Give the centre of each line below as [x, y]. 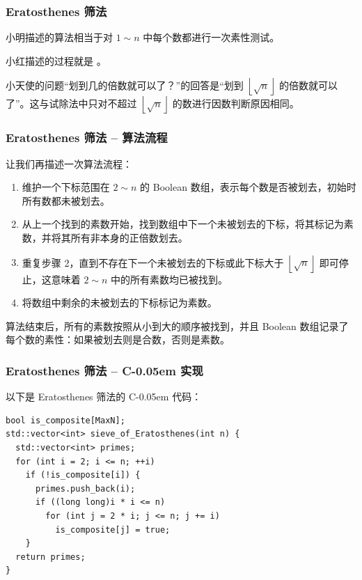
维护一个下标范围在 [66, 187]
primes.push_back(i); [85, 488]
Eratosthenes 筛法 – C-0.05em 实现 [104, 370]
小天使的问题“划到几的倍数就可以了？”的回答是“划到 [125, 85]
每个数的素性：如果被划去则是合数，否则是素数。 [118, 339]
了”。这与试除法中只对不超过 [71, 103]
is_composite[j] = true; [113, 530]
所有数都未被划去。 [66, 200]
